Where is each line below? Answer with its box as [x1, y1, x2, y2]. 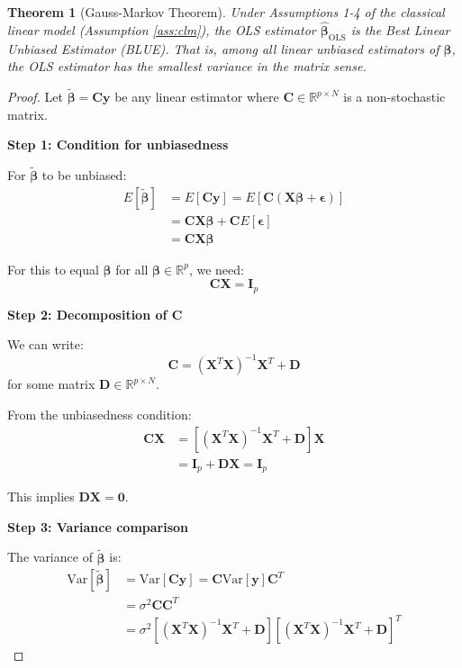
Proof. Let [7, 87, 63, 106]
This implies [7, 487, 75, 506]
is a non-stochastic [343, 87, 446, 106]
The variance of [7, 547, 93, 566]
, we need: [188, 259, 244, 278]
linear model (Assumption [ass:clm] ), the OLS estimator [7, 20, 316, 39]
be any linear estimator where [114, 87, 279, 106]
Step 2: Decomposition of [7, 304, 168, 323]
